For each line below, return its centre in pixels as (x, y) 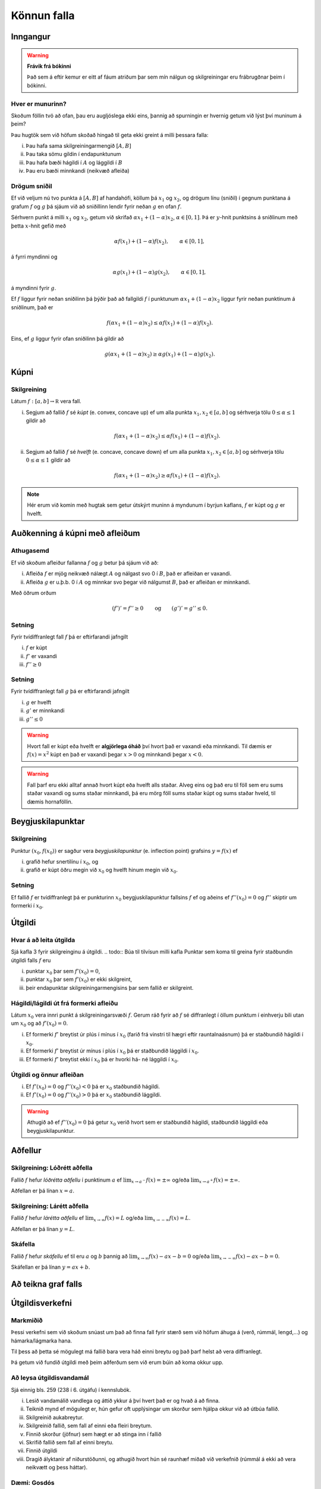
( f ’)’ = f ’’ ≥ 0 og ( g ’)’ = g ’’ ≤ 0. (160, 608)
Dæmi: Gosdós (33, 1482)
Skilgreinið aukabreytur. (55, 1417)
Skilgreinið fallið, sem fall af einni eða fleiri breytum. (89, 1426)
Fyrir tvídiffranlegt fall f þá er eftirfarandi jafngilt (70, 637)
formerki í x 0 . (27, 907)
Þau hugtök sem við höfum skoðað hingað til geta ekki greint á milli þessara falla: (110, 135)
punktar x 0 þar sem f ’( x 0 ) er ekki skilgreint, (79, 980)
